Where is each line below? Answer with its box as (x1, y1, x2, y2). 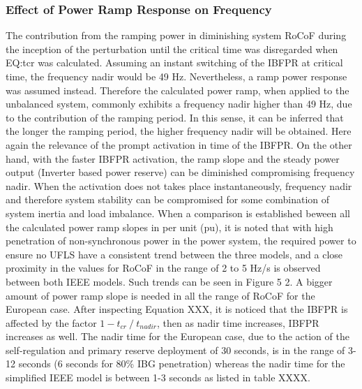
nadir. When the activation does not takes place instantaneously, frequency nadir (6, 178, 352, 193)
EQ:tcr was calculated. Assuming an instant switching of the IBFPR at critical (6, 55, 343, 70)
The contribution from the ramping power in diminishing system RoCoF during (6, 28, 347, 43)
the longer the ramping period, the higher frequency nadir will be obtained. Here (6, 124, 352, 138)
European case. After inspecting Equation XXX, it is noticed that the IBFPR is (6, 302, 348, 316)
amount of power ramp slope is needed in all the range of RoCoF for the (6, 288, 315, 302)
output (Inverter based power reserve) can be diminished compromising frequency (6, 165, 355, 179)
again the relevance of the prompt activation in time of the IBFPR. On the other (6, 137, 352, 152)
